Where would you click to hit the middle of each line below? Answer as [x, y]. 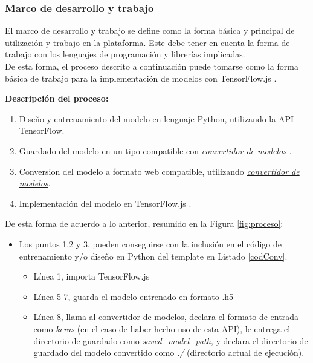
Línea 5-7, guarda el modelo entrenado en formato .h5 [134, 296]
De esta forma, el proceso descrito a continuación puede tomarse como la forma [152, 66]
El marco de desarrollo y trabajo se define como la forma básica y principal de [150, 31]
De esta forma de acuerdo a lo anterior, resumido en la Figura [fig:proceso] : [144, 224]
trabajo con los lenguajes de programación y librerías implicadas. [125, 54]
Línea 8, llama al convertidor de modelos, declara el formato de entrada [166, 317]
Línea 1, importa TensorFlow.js [92, 276]
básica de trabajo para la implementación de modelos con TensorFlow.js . [141, 78]
